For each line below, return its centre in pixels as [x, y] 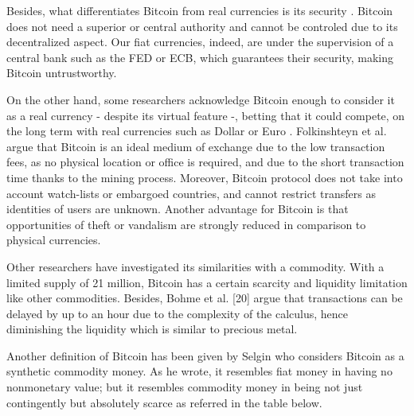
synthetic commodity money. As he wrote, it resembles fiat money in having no [199, 371]
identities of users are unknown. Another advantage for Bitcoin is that [178, 209]
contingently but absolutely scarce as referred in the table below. [164, 402]
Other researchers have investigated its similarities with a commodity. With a [195, 266]
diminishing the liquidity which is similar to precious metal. [152, 329]
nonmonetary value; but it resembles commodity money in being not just [185, 387]
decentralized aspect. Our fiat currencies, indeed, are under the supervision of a [200, 42]
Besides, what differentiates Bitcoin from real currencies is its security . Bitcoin [200, 10]
